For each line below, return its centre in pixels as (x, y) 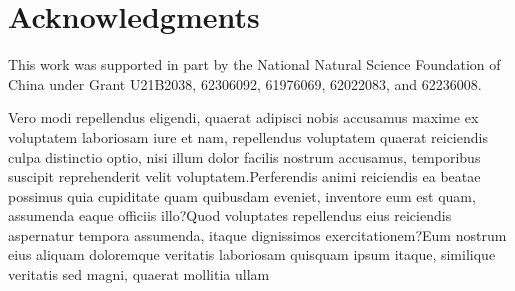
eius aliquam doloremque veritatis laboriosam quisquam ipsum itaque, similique (252, 254)
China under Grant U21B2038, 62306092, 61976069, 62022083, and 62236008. (245, 83)
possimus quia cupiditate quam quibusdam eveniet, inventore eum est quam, (242, 195)
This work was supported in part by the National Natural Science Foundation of (254, 64)
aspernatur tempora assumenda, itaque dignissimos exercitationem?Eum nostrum (257, 234)
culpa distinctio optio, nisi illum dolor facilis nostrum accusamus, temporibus (244, 156)
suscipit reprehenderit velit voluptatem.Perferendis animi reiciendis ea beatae (244, 176)
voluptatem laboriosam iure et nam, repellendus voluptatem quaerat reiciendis (248, 136)
